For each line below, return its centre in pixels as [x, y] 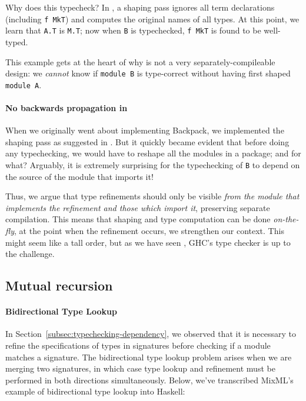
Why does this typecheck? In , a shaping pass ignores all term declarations [140, 7]
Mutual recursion [59, 285]
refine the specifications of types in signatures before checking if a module [138, 345]
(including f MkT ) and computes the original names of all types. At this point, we [152, 19]
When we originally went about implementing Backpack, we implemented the [145, 130]
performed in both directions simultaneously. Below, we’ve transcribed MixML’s [149, 380]
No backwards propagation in [66, 108]
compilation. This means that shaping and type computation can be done [138, 219]
